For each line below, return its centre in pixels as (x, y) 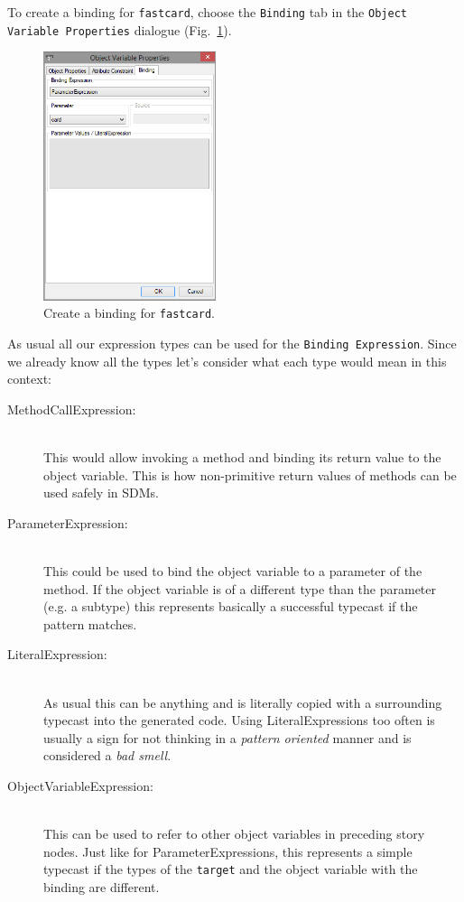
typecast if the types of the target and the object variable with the (231, 869)
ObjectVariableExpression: (80, 785)
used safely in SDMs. (101, 493)
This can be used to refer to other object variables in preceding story (234, 834)
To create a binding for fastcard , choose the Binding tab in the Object (207, 12)
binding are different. (102, 886)
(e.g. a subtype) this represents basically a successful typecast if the (231, 606)
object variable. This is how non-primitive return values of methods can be (250, 474)
